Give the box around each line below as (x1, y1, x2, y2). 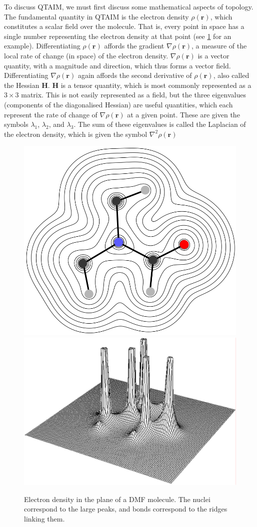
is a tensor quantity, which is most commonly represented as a (60, 79, 251, 90)
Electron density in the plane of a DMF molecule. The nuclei (24, 494, 210, 504)
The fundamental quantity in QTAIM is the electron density (4, 11, 189, 21)
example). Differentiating (4, 40, 80, 51)
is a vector (197, 50, 229, 60)
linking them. (24, 514, 65, 524)
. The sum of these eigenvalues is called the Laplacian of (73, 119, 246, 129)
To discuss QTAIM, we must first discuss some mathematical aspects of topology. (4, 1, 253, 11)
